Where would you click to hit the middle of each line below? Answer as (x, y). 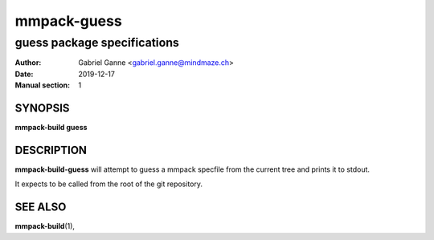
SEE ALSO (41, 207)
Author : (28, 63)
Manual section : (43, 85)
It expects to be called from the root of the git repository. (109, 184)
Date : (24, 74)
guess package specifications (97, 43)
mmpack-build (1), (45, 226)
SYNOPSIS (42, 108)
